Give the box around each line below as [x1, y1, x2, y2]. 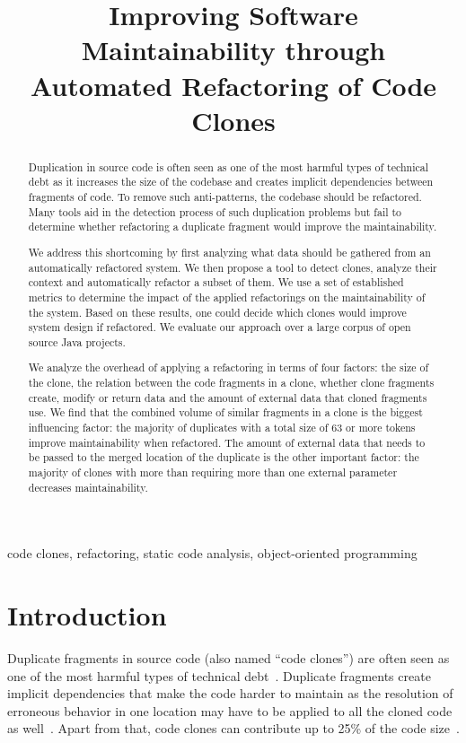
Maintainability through [81, 31, 386, 68]
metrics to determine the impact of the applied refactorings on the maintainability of [28, 289, 426, 304]
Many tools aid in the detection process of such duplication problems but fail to [28, 204, 402, 219]
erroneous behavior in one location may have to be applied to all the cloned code [7, 701, 453, 720]
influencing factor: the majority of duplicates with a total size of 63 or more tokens [28, 420, 416, 435]
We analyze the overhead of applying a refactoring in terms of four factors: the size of [28, 360, 429, 375]
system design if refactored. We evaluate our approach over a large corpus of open [28, 319, 411, 335]
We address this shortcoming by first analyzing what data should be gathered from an [28, 244, 431, 259]
